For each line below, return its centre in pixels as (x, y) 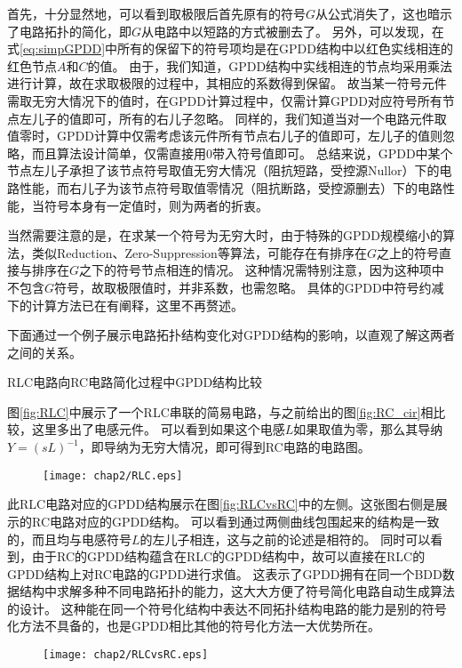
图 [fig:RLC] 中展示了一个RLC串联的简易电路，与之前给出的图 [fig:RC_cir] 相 (220, 411)
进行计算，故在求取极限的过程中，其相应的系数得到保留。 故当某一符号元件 (227, 83)
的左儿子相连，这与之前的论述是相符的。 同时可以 (285, 539)
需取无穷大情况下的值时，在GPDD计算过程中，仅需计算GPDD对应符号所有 (225, 100)
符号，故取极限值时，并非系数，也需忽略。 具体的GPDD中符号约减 (249, 287)
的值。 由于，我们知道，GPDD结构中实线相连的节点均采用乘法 (270, 65)
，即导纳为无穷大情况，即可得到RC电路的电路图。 (224, 447)
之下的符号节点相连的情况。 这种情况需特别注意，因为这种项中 (262, 270)
